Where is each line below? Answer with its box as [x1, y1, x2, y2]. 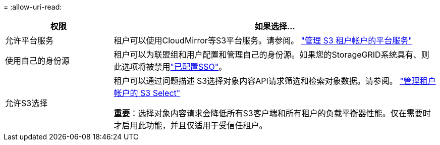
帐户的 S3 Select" [114, 88, 181, 98]
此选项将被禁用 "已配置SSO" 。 [114, 62, 227, 72]
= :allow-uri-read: [4, 3, 62, 11]
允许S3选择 [5, 98, 48, 108]
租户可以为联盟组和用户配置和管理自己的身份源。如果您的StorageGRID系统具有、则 [114, 50, 429, 60]
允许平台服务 [5, 35, 54, 45]
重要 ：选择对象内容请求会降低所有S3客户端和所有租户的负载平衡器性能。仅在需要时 [114, 108, 431, 118]
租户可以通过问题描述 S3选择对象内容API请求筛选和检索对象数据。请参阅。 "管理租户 [114, 76, 436, 86]
